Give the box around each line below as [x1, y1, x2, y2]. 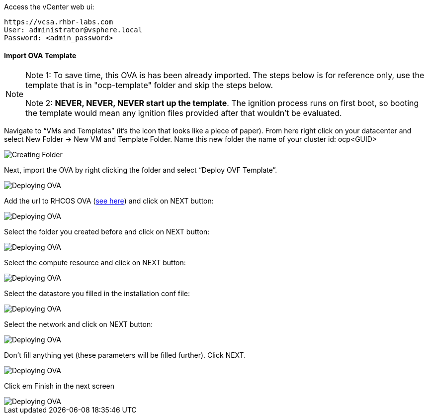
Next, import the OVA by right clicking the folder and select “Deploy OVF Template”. [4, 166, 277, 175]
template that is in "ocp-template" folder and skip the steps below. [25, 80, 273, 91]
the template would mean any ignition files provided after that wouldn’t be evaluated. [25, 108, 342, 118]
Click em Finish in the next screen [4, 382, 115, 391]
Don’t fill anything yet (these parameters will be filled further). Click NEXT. [4, 351, 246, 360]
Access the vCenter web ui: [4, 2, 94, 11]
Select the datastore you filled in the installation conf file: [4, 289, 190, 298]
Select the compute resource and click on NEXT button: [4, 258, 186, 267]
